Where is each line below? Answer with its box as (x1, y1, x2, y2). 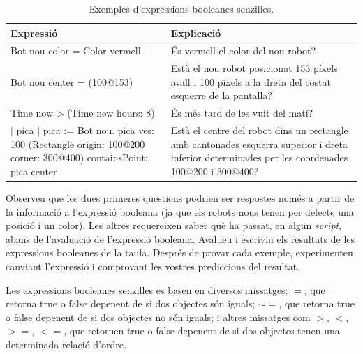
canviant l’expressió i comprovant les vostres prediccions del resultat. (6, 259, 300, 273)
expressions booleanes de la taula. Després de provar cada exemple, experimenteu (6, 245, 353, 260)
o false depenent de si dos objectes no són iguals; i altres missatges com (6, 309, 311, 324)
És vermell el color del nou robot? (170, 43, 316, 58)
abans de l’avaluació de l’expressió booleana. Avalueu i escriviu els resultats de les (6, 231, 355, 246)
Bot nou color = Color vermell (10, 43, 141, 58)
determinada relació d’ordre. (6, 337, 126, 351)
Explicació (170, 25, 221, 40)
